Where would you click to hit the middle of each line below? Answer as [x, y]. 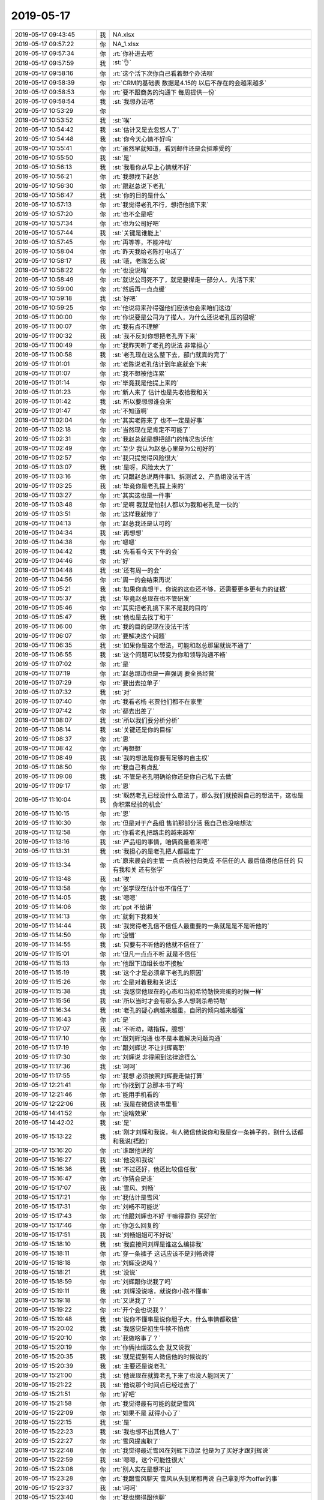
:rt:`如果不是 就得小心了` [146, 1413]
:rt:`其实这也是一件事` [142, 495]
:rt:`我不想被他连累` [139, 373]
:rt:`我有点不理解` [136, 326]
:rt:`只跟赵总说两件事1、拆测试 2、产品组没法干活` [182, 476]
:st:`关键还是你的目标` [143, 730]
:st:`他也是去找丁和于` [143, 617]
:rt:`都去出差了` [133, 711]
